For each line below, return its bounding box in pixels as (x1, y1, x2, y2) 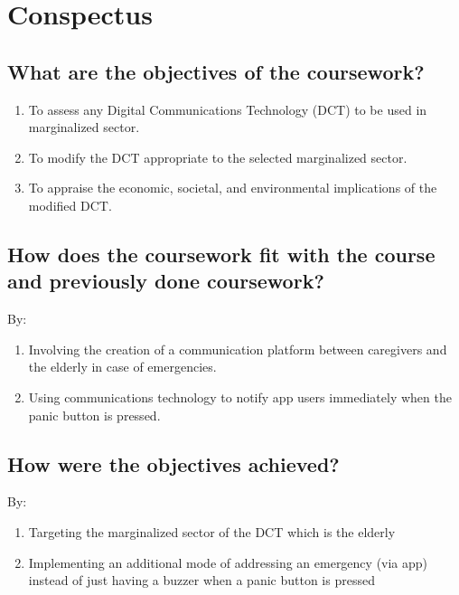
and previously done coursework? (7, 267, 324, 295)
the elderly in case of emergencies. (28, 357, 217, 376)
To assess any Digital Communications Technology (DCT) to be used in (28, 99, 427, 118)
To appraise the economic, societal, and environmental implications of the (28, 178, 437, 197)
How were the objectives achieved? (7, 449, 340, 477)
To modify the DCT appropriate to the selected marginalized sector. (28, 147, 407, 166)
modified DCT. (28, 195, 112, 214)
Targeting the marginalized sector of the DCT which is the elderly (28, 522, 396, 541)
